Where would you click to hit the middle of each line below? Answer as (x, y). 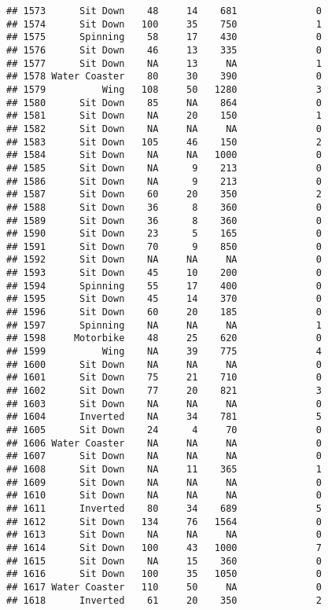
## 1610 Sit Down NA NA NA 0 (164, 496)
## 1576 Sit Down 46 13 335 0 (164, 50)
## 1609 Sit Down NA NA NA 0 (164, 482)
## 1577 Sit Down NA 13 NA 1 (164, 63)
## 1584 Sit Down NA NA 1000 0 (164, 155)
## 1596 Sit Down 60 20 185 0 (164, 312)
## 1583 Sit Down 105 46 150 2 (164, 142)
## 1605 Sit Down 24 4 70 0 (164, 430)
